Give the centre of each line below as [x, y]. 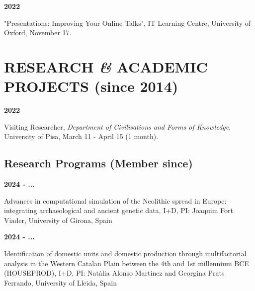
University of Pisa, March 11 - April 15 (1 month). [81, 136]
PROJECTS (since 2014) [91, 86]
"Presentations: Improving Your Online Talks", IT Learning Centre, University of [127, 23]
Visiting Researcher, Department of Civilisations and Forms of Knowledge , [118, 126]
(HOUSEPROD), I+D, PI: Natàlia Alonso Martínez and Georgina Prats [114, 273]
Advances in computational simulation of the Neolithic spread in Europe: [115, 200]
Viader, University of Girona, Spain [58, 220]
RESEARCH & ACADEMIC [106, 67]
